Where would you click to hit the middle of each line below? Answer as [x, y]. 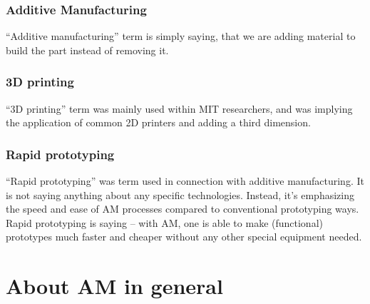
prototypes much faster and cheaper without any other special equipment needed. [184, 237]
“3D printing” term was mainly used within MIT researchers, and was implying [179, 108]
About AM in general [114, 286]
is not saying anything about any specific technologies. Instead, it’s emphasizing [180, 194]
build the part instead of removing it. [87, 50]
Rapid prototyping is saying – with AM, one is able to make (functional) [164, 222]
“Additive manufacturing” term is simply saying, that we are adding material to [181, 36]
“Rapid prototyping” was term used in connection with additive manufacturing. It [185, 181]
